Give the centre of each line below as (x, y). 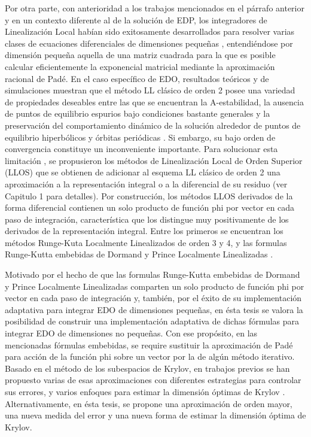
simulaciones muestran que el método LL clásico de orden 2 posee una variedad (150, 90)
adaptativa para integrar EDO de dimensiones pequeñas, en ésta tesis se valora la (154, 309)
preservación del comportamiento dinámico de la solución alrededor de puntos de (153, 125)
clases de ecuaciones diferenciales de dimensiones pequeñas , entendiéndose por (149, 43)
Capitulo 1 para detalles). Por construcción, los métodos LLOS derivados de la (149, 195)
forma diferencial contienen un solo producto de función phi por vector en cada (150, 207)
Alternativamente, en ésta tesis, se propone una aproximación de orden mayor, (149, 403)
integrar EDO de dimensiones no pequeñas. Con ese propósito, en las (131, 333)
